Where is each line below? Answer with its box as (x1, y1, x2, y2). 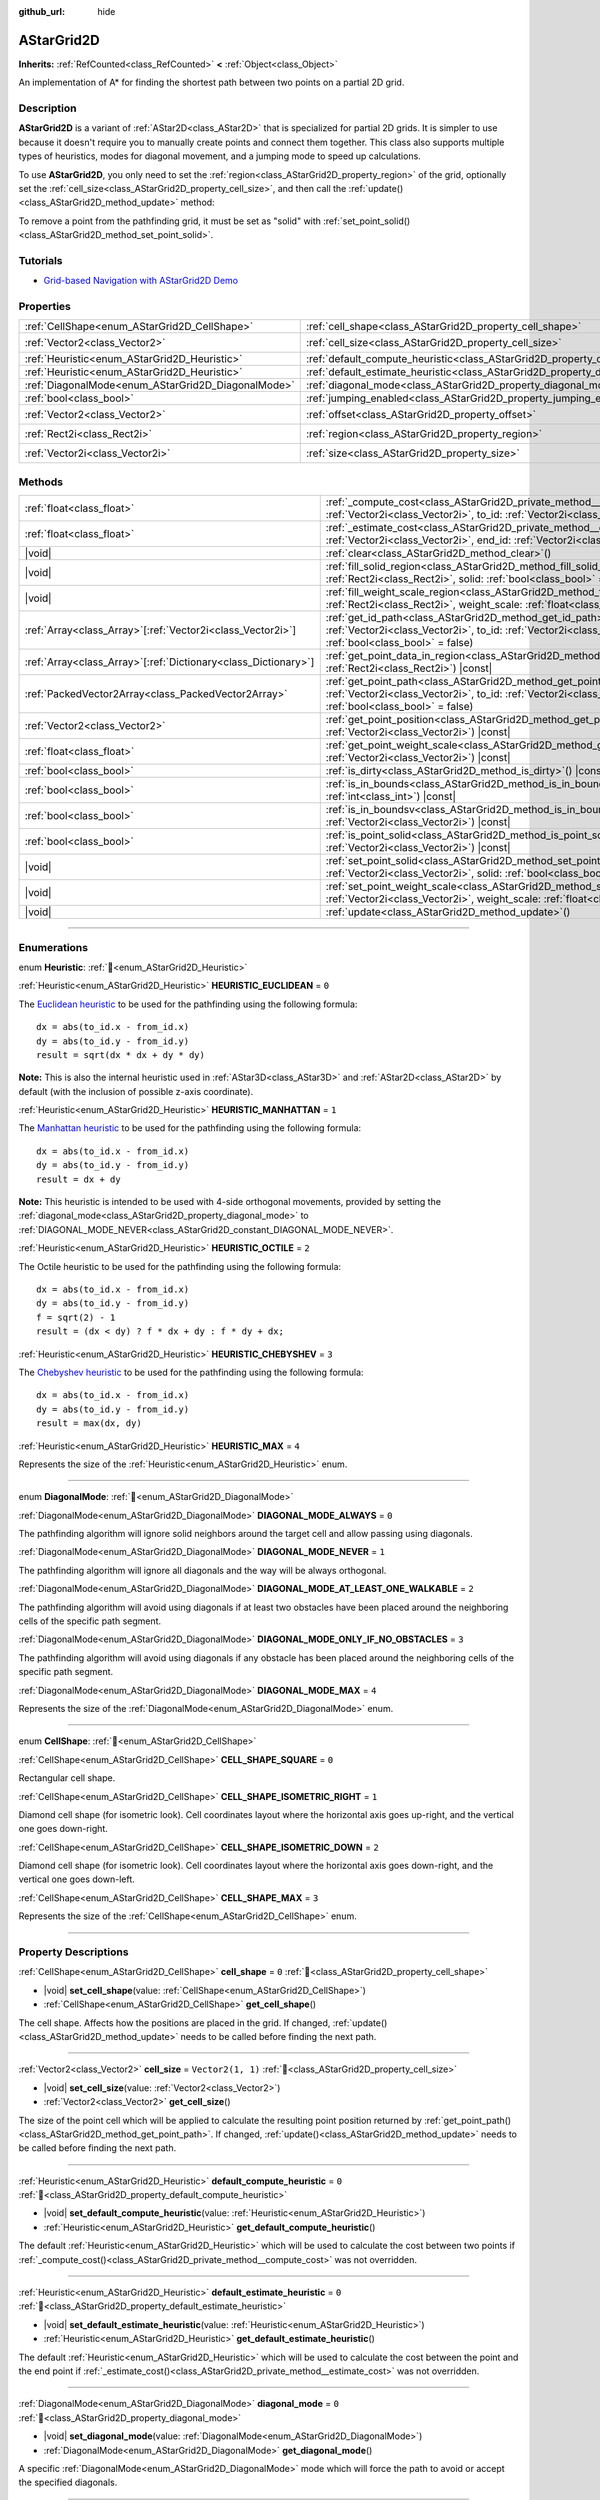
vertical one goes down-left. (18, 1873, 135, 1885)
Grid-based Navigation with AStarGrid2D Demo (43, 275, 239, 287)
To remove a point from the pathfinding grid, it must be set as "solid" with (18, 215, 322, 227)
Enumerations (18, 940, 89, 954)
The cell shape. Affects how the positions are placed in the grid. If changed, (18, 2016, 331, 2029)
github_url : (18, 6, 65, 17)
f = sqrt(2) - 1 (36, 1311, 116, 1323)
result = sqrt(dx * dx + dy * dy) (36, 1049, 205, 1060)
